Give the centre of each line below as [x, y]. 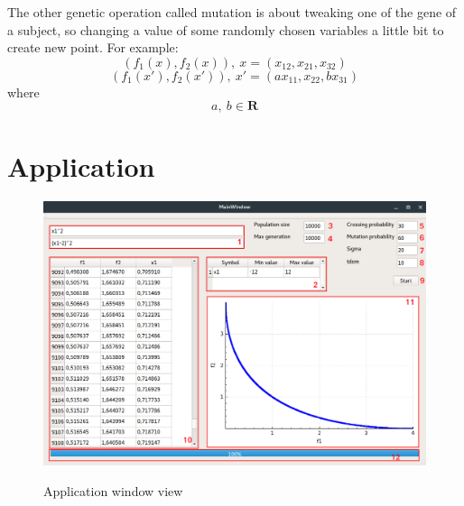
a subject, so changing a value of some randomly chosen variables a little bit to [226, 29]
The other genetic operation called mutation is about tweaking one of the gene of [232, 12]
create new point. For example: [93, 47]
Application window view [113, 490]
